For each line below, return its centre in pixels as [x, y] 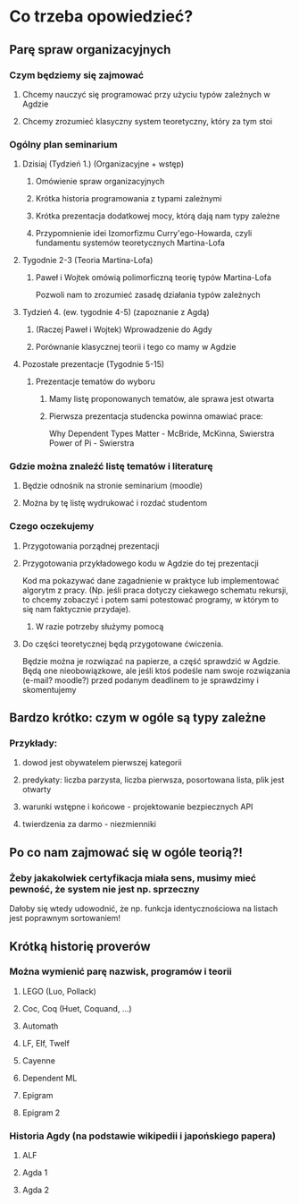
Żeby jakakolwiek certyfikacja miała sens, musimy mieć [133, 877]
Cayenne [39, 1060]
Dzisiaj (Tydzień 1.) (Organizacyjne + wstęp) [103, 164]
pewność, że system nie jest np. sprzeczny [104, 889]
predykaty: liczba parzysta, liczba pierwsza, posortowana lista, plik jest [153, 780]
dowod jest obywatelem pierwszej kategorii [102, 763]
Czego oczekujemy [52, 526]
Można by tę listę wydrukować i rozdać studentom [115, 503]
